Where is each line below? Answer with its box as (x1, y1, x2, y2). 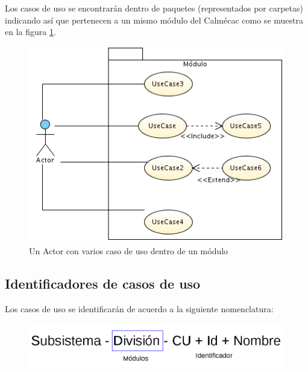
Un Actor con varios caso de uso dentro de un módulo (29, 244, 228, 257)
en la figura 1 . (5, 25, 56, 38)
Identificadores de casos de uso (5, 274, 201, 292)
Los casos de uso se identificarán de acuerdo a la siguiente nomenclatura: (5, 302, 274, 315)
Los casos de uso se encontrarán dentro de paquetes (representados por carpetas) (5, 2, 303, 14)
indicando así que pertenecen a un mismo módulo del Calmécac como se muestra (5, 13, 303, 26)
